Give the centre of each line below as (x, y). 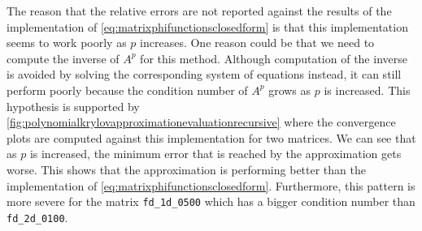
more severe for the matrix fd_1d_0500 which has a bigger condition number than (211, 201)
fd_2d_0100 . (37, 217)
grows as (290, 90)
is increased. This (367, 90)
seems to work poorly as (67, 43)
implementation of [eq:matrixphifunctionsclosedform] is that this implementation (207, 26)
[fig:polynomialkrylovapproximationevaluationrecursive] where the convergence (201, 122)
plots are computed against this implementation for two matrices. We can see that (211, 137)
